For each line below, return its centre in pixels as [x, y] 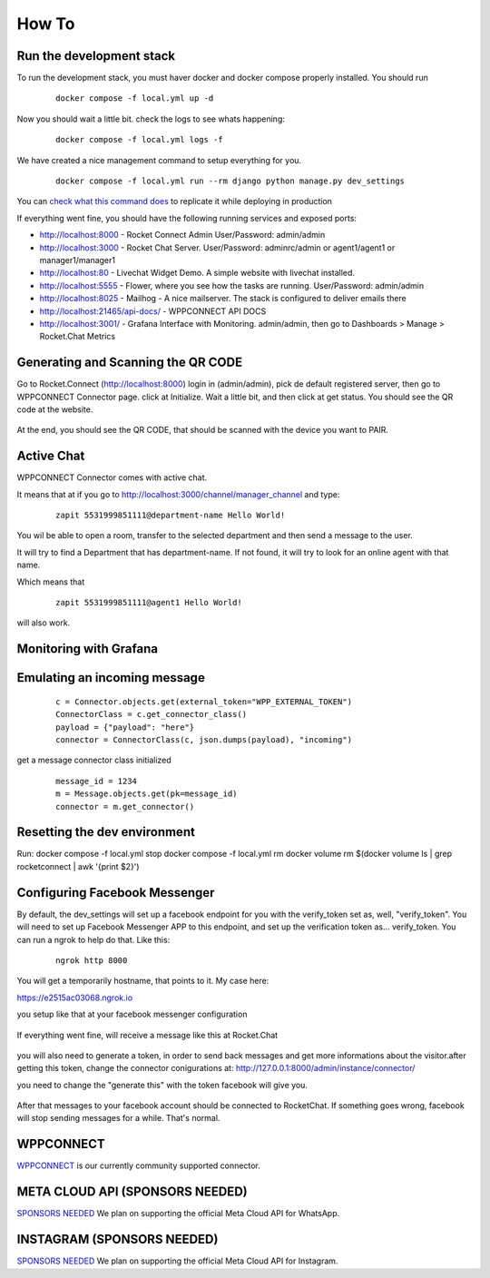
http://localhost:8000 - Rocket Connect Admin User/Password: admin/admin [182, 235]
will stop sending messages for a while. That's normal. [118, 1118]
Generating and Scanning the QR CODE [130, 363]
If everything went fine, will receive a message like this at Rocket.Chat [147, 1035]
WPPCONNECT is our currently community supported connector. [138, 1165]
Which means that [51, 582]
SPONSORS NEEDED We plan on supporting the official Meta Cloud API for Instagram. [177, 1261]
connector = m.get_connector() [125, 806]
